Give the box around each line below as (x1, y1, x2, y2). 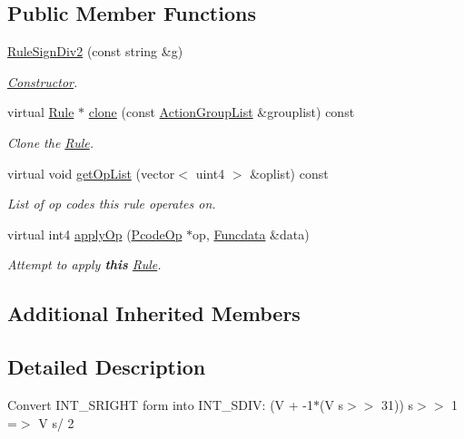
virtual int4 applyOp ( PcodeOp (7, 224, 183, 243)
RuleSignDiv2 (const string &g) (7, 42, 183, 61)
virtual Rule (7, 102, 74, 122)
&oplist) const (250, 163, 329, 182)
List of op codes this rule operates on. (7, 194, 216, 213)
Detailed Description (7, 353, 206, 381)
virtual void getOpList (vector (7, 163, 175, 182)
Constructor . (7, 72, 78, 91)
